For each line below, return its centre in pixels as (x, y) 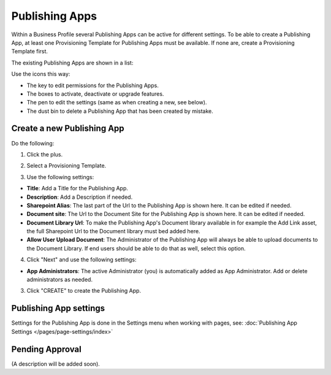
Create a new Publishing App (68, 129)
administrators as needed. (60, 280)
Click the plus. (45, 154)
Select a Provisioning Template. (67, 166)
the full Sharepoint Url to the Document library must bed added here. (113, 231)
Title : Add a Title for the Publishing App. (78, 188)
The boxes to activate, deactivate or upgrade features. (95, 94)
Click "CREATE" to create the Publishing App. (84, 291)
